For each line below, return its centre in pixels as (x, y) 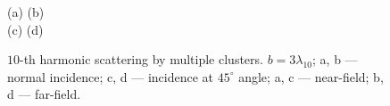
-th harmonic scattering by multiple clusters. (141, 59)
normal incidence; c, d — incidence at (111, 76)
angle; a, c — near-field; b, (311, 76)
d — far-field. (44, 94)
